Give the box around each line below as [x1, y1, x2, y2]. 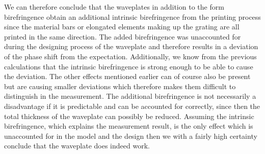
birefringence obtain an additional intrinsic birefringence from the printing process [4, 11, 261, 22]
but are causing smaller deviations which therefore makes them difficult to [4, 81, 236, 91]
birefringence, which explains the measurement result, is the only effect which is [4, 121, 253, 131]
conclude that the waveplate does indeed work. [4, 140, 150, 151]
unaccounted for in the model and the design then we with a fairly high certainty [4, 130, 257, 141]
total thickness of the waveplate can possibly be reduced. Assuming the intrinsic [4, 110, 254, 121]
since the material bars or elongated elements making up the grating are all [4, 21, 240, 32]
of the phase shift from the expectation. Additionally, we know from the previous [4, 51, 257, 61]
